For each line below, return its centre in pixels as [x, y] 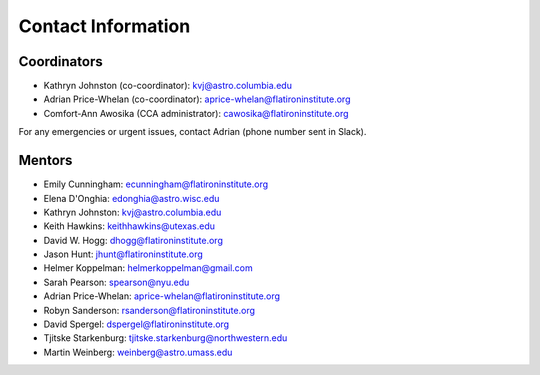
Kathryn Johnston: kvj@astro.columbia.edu [132, 212]
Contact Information [104, 26]
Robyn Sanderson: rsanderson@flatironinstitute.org [149, 310]
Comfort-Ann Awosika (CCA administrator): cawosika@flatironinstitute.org [196, 113]
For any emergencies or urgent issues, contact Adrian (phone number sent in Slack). [192, 132]
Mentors [45, 160]
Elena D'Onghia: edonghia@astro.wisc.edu [131, 198]
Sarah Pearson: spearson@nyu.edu [116, 282]
